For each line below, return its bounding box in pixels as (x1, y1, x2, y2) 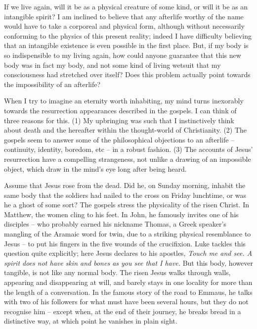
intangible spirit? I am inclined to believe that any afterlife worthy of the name (4, 11, 244, 21)
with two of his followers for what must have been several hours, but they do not (4, 296, 249, 307)
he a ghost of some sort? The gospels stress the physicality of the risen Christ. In (4, 199, 249, 210)
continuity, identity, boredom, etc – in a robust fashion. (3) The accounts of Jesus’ (4, 144, 253, 154)
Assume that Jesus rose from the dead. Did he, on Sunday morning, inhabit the (4, 180, 246, 190)
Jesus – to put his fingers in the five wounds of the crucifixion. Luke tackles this (4, 238, 246, 248)
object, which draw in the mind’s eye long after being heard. (4, 163, 187, 174)
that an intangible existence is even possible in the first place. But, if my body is (4, 40, 249, 50)
